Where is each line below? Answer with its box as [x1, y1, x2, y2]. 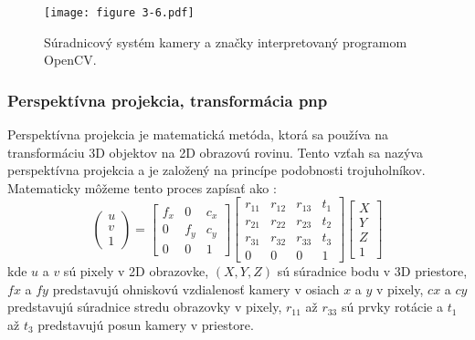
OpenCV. [44, 50, 97, 69]
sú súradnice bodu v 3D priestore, [277, 261, 468, 280]
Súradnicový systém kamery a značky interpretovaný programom [44, 32, 407, 51]
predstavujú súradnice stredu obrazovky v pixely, [7, 297, 282, 316]
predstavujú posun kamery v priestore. [37, 314, 254, 334]
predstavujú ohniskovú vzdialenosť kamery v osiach [52, 279, 340, 298]
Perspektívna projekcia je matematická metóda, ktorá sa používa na [7, 125, 388, 144]
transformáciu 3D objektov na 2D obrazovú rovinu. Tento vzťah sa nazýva [7, 142, 423, 161]
